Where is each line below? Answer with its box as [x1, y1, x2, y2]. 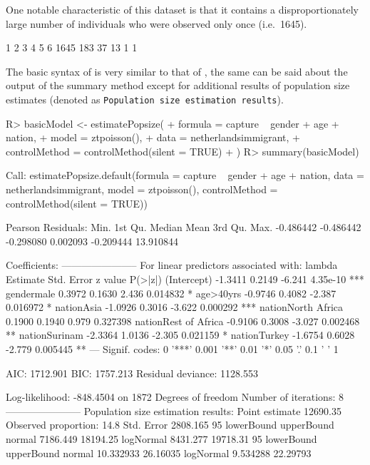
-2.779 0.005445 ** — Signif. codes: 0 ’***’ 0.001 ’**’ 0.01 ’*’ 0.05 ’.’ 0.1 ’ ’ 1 [6, 341, 339, 356]
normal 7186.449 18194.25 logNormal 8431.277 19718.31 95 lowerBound [6, 431, 317, 446]
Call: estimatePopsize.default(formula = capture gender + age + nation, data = [6, 168, 364, 183]
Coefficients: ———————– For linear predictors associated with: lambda [6, 257, 338, 272]
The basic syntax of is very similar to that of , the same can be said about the [6, 63, 348, 78]
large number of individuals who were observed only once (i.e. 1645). [6, 16, 307, 31]
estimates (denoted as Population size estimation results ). [6, 91, 284, 106]
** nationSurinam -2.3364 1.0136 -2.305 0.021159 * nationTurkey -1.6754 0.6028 [6, 327, 355, 342]
